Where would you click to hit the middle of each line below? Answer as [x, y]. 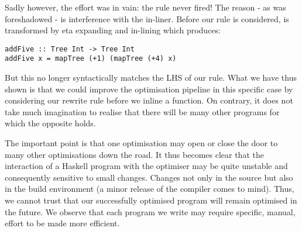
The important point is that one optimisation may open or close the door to [141, 143]
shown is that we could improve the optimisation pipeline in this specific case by [149, 89]
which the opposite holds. [50, 123]
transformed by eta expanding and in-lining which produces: [113, 30]
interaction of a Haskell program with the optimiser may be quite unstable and [146, 166]
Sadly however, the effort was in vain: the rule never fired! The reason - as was [145, 7]
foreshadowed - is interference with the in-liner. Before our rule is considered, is [147, 18]
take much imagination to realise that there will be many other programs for [142, 111]
